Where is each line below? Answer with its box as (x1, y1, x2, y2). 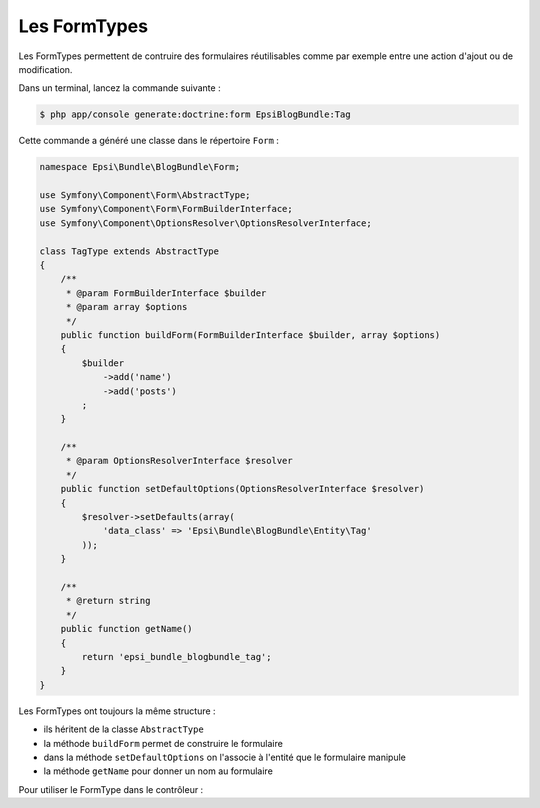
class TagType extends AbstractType (39, 245, 220, 257)
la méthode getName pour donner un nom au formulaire (43, 765, 274, 777)
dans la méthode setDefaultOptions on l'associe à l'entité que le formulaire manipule (43, 751, 407, 763)
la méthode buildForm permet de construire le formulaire (43, 737, 284, 749)
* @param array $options (65, 301, 188, 313)
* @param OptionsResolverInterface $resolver (65, 455, 294, 467)
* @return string (65, 595, 151, 607)
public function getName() (60, 623, 194, 635)
